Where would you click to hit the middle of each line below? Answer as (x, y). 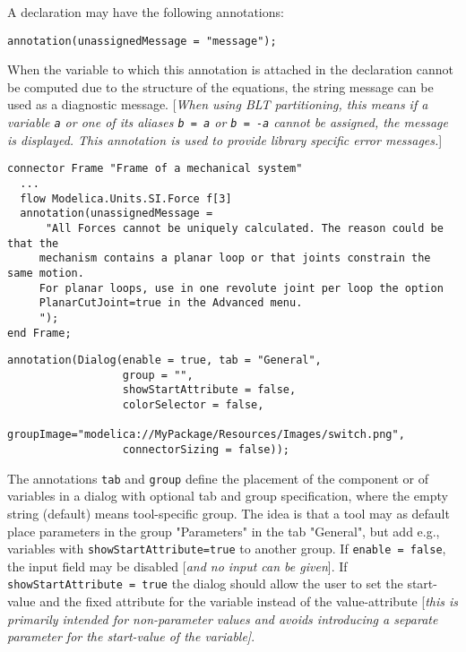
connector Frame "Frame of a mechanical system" (155, 169)
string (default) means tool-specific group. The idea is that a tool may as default (229, 513)
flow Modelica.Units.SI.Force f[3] (126, 198)
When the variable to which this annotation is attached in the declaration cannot (231, 69)
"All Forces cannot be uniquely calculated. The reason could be (244, 228)
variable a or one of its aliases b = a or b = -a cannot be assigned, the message (228, 122)
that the (33, 243)
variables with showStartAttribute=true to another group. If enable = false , (227, 549)
